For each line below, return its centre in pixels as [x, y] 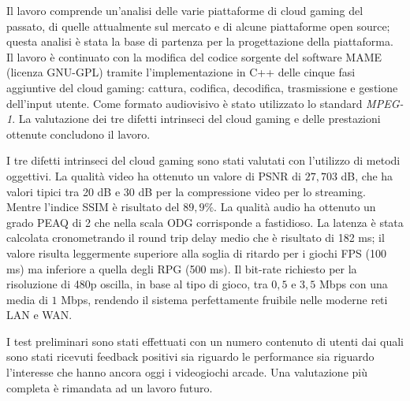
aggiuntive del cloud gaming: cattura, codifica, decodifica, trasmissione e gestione [202, 87]
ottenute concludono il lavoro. [78, 134]
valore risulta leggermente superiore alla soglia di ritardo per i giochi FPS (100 [197, 252]
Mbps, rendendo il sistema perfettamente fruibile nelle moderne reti [224, 299]
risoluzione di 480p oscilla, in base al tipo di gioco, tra [137, 284]
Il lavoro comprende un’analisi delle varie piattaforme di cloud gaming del [185, 10]
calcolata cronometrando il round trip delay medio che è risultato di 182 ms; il [196, 238]
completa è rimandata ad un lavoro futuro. [110, 387]
